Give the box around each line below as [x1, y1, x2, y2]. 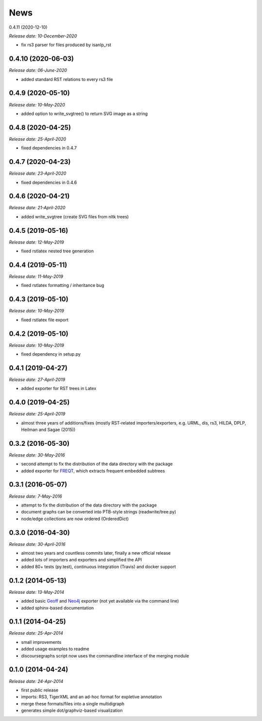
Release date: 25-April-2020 [9, 136, 66, 142]
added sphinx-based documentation [21, 605, 94, 611]
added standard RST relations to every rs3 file [21, 76, 114, 82]
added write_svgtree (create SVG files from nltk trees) [21, 213, 129, 219]
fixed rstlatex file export [21, 317, 69, 323]
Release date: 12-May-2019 [9, 239, 64, 245]
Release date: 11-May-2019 [9, 274, 63, 279]
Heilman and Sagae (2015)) [21, 426, 76, 432]
